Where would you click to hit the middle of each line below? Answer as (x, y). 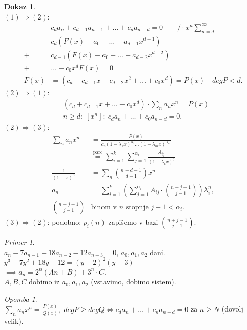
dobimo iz (44, 282)
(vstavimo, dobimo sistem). (133, 282)
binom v (104, 207)
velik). (14, 321)
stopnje (137, 207)
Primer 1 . (19, 242)
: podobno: (64, 222)
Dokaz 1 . (20, 6)
